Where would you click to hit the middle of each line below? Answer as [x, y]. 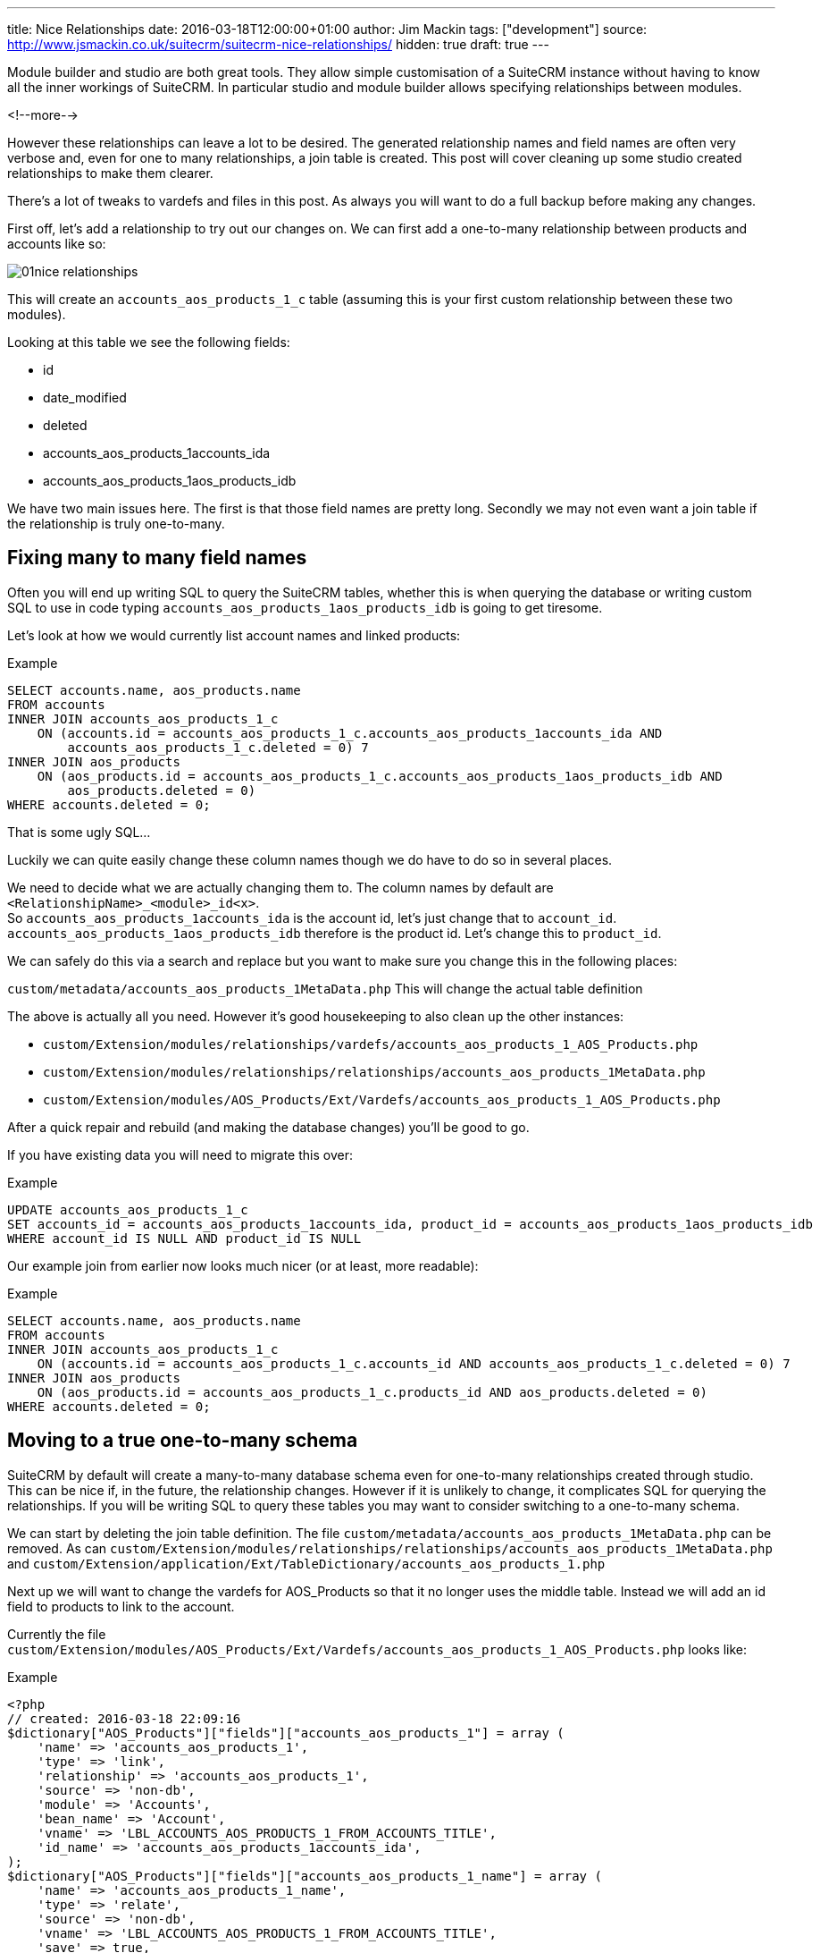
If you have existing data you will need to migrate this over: [180, 1154]
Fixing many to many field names [157, 558]
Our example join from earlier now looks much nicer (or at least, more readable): [243, 1265]
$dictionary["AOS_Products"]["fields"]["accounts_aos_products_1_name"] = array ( [305, 1876]
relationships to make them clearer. [110, 173]
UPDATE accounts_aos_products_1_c [128, 1209]
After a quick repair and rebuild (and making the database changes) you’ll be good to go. [268, 1127]
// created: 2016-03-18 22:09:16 [124, 1718]
